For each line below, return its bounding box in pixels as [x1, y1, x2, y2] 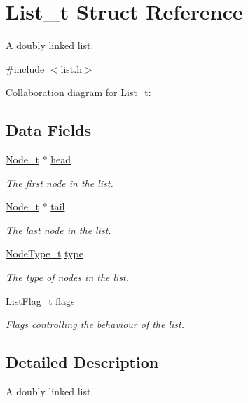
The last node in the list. [6, 222, 111, 237]
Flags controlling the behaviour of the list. [6, 317, 184, 332]
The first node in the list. [6, 175, 113, 190]
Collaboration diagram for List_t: [6, 85, 151, 100]
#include [6, 61, 45, 76]
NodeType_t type [6, 246, 83, 261]
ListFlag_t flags [6, 293, 75, 308]
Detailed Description [6, 351, 159, 373]
